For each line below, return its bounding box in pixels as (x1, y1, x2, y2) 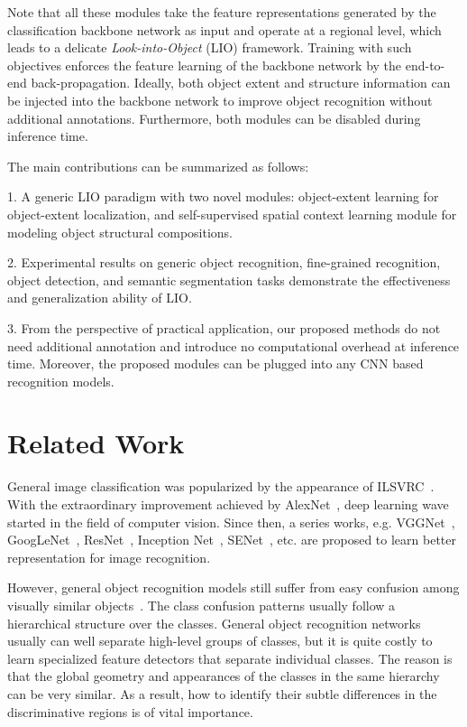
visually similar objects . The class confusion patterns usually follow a (7, 595, 396, 614)
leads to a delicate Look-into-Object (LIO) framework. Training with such (7, 38, 412, 57)
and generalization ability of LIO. (7, 288, 192, 307)
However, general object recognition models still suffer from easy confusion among (7, 578, 460, 597)
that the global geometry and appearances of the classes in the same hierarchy (7, 666, 440, 685)
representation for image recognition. (7, 547, 211, 566)
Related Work (7, 424, 185, 461)
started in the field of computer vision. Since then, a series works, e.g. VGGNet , (7, 512, 455, 531)
